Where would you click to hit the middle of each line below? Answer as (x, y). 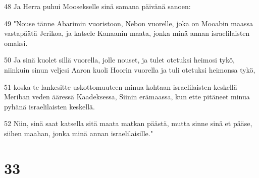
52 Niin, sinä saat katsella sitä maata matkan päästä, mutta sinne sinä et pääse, (128, 123)
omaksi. (16, 43)
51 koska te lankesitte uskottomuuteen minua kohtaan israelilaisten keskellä (121, 86)
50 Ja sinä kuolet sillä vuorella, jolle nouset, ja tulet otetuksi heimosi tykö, (119, 60)
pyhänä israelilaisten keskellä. (49, 106)
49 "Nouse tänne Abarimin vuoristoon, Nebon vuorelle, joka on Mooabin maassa (128, 23)
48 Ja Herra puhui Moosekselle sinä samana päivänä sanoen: (97, 6)
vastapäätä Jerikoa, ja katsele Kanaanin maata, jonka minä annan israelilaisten (127, 33)
